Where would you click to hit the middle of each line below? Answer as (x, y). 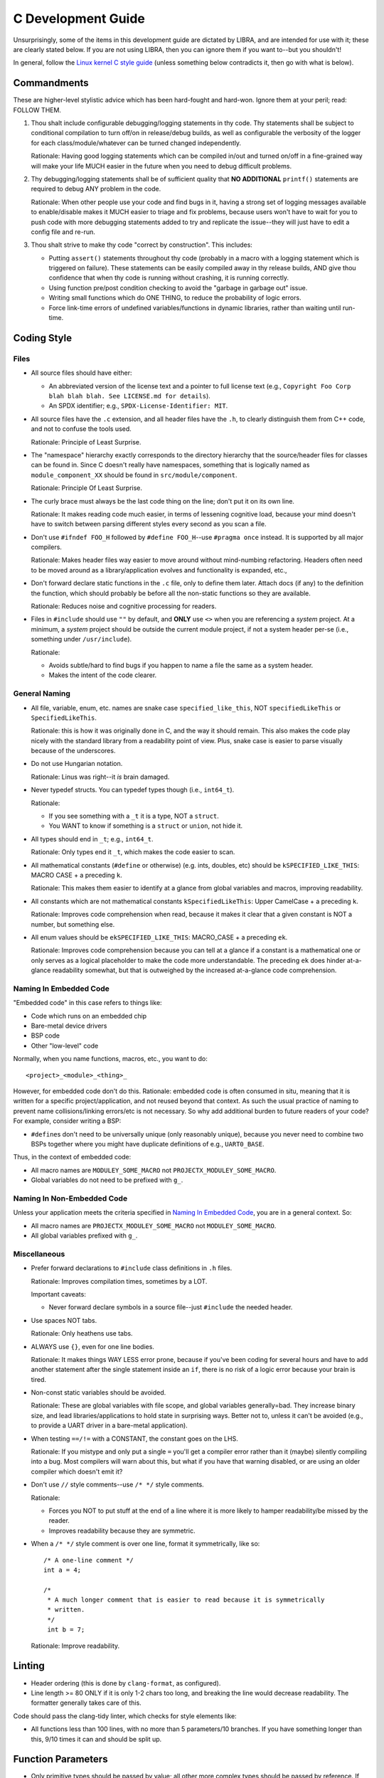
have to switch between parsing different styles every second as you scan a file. (149, 524)
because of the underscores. (73, 751)
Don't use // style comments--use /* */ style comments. (117, 1485)
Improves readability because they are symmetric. (122, 1531)
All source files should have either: (81, 373)
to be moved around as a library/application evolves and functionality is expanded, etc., (159, 570)
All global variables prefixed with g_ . (84, 1236)
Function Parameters (60, 1759)
